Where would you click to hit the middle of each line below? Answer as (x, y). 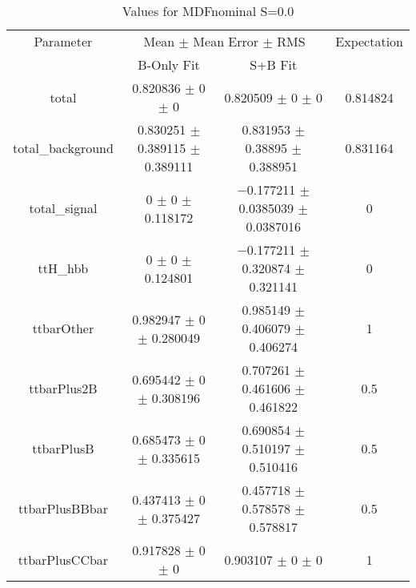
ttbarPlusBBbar (63, 508)
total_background (63, 148)
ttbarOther (63, 328)
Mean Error (226, 41)
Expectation (369, 41)
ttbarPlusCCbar (63, 559)
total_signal (63, 208)
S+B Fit (274, 64)
